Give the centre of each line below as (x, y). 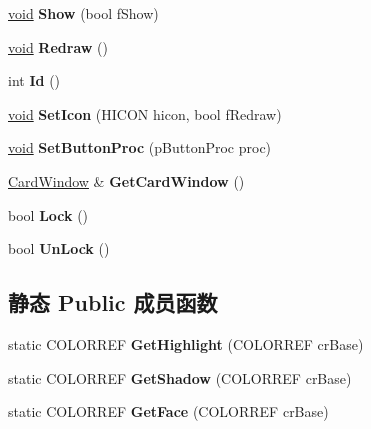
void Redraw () (58, 46)
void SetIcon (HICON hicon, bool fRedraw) (145, 113)
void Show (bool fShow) (83, 13)
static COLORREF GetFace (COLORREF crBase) (168, 411)
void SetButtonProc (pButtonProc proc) (140, 147)
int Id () (34, 80)
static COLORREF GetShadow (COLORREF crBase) (180, 377)
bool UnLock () (59, 248)
